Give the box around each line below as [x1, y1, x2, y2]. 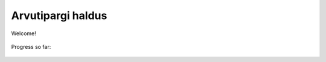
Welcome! [11, 30, 36, 37]
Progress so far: [11, 43, 51, 50]
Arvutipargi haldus [11, 9, 107, 22]
